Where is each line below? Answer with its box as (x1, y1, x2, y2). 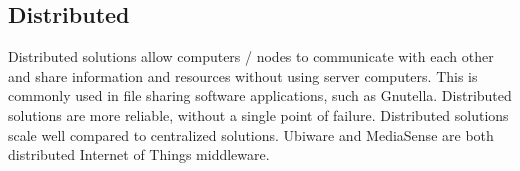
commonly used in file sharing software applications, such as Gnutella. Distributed (8, 85, 512, 106)
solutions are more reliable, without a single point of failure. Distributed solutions (8, 104, 509, 125)
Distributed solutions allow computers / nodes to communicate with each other (8, 46, 494, 67)
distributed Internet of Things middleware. (8, 144, 270, 165)
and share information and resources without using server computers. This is (8, 65, 478, 86)
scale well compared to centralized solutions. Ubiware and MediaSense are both (8, 124, 494, 145)
